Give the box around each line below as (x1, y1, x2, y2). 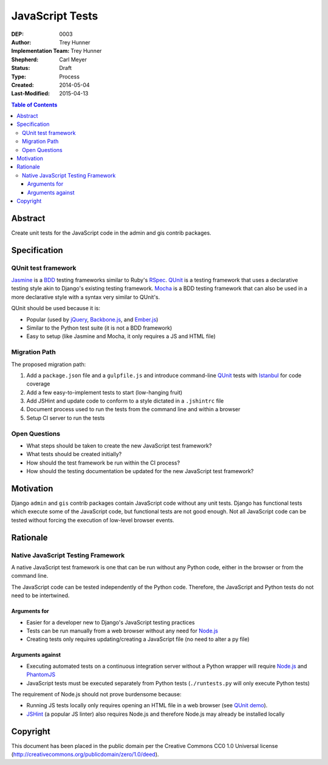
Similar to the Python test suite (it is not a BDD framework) (26, 324, 173, 331)
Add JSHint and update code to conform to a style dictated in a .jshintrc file (26, 397, 224, 404)
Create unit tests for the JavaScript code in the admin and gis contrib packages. (11, 229, 212, 237)
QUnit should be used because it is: (11, 305, 100, 312)
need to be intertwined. (11, 592, 70, 599)
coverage (26, 380, 50, 387)
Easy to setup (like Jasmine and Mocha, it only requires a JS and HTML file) (26, 333, 216, 340)
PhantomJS (26, 671, 56, 678)
